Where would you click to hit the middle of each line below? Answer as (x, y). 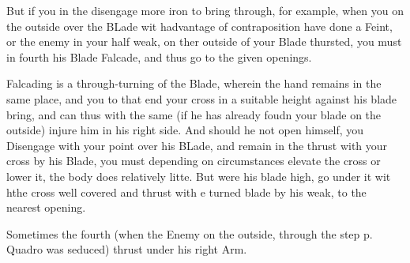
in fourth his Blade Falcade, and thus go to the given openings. (159, 56)
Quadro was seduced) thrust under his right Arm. (127, 249)
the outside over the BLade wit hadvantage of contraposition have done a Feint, (199, 26)
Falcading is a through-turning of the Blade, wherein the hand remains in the (194, 83)
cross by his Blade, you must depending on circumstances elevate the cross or (194, 161)
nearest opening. (46, 207)
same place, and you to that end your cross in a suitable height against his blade (202, 98)
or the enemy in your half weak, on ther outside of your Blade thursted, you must (204, 41)
